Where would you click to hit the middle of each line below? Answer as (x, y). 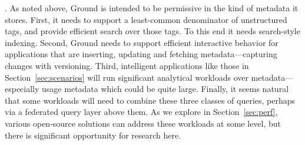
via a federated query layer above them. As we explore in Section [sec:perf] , (141, 112)
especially (22, 89)
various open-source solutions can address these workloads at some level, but (143, 123)
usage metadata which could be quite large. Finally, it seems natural (165, 89)
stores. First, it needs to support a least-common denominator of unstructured (146, 19)
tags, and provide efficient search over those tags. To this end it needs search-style (152, 31)
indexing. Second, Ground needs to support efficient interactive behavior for (142, 42)
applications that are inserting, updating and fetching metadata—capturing (141, 54)
